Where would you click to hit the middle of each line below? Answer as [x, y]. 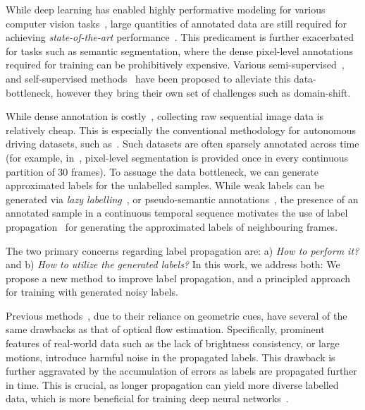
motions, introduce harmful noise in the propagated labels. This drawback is [171, 357]
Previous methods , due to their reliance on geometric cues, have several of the [177, 315]
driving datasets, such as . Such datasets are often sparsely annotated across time [182, 144]
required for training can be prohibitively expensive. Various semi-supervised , [175, 65]
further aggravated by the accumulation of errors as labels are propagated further [181, 371]
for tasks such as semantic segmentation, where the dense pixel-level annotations [179, 50]
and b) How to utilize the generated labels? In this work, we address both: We [173, 264]
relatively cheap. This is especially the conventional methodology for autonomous [181, 129]
